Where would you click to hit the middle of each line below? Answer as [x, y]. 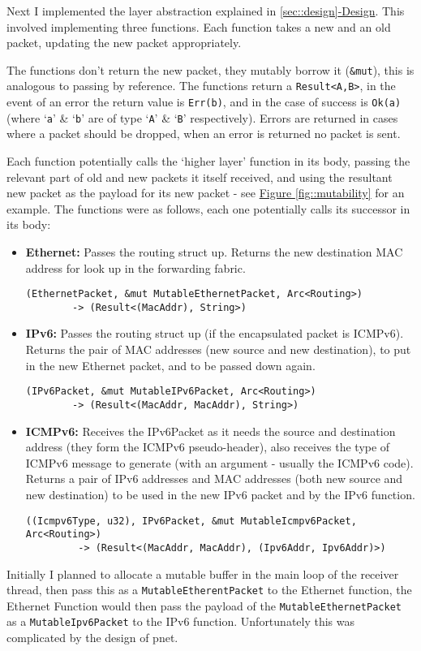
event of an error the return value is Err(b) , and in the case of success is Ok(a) [204, 102]
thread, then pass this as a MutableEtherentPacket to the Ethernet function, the [209, 590]
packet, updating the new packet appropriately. [124, 43]
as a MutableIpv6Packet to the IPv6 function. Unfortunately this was [181, 621]
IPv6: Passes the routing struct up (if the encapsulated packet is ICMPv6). [215, 333]
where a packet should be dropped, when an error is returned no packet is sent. [204, 134]
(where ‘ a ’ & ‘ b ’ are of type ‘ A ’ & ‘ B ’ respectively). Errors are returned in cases [202, 117]
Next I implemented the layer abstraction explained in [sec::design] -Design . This [206, 11]
